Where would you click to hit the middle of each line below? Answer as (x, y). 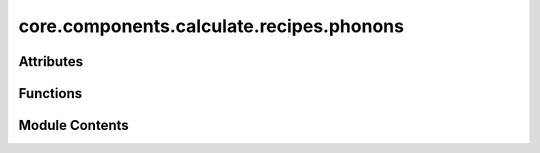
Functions (50, 93)
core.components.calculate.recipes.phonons (211, 26)
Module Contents (73, 125)
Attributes (51, 61)
